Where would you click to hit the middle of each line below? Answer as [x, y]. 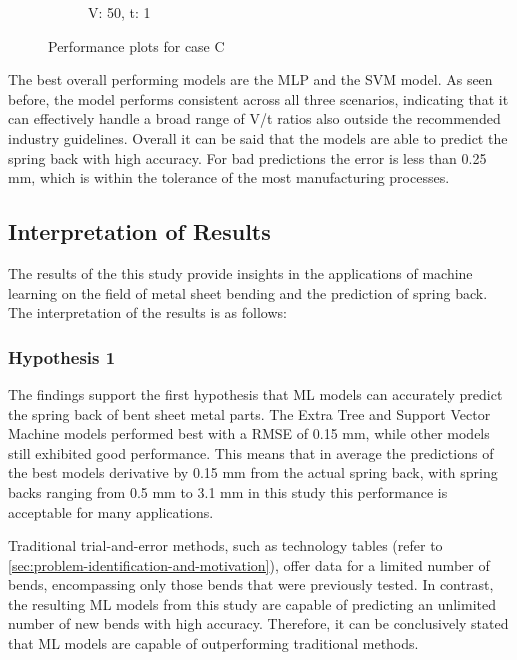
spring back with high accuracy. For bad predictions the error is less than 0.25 [247, 157]
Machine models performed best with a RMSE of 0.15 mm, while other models [249, 433]
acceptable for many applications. [111, 511]
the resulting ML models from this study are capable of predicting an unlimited [252, 603]
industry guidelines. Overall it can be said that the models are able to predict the [258, 137]
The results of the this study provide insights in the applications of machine [240, 272]
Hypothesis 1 [62, 356]
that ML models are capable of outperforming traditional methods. [213, 643]
